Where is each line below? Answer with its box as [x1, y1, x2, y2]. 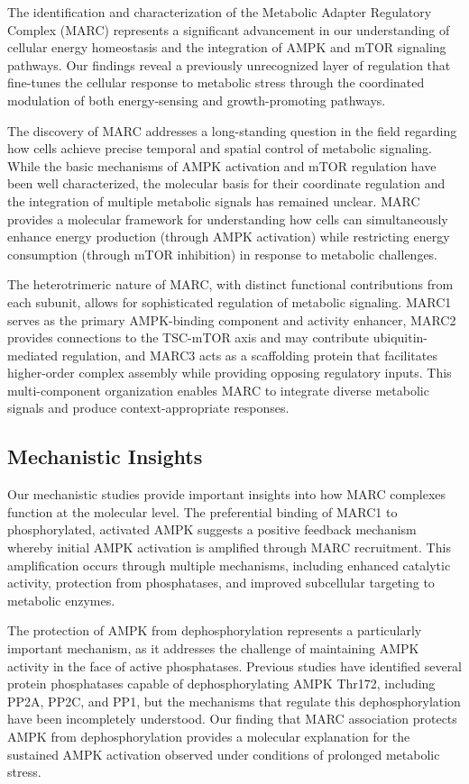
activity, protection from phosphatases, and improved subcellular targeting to [7, 573, 435, 592]
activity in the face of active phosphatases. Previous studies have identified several [7, 656, 463, 675]
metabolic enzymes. [7, 590, 115, 609]
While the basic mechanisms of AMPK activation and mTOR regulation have [7, 156, 437, 175]
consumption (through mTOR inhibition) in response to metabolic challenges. [7, 244, 438, 263]
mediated [7, 345, 58, 364]
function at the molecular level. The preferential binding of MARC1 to [7, 502, 398, 521]
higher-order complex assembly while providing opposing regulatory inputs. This [7, 363, 452, 382]
